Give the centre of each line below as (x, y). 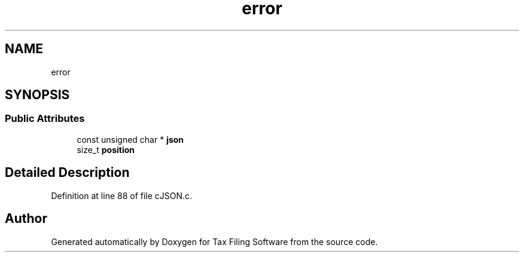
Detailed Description (67, 173)
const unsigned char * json (130, 139)
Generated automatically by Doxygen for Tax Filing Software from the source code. (214, 241)
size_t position (106, 149)
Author (26, 219)
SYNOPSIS (37, 95)
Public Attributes (45, 119)
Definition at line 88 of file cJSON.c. (122, 195)
